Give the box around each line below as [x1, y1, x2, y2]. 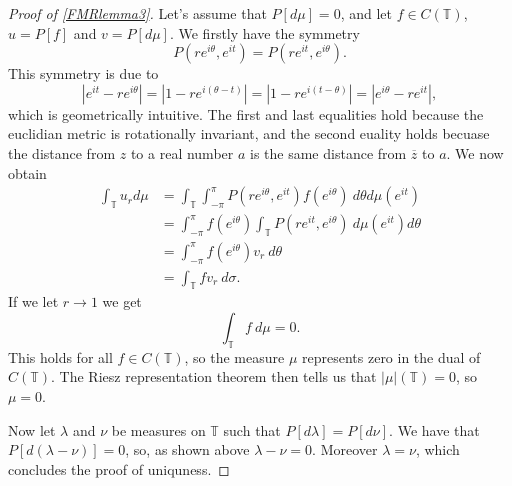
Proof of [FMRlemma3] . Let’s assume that [8, 3, 267, 23]
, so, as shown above [125, 439, 250, 460]
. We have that [389, 419, 480, 440]
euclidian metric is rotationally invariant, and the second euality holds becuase [8, 123, 490, 144]
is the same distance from [250, 142, 407, 163]
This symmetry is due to [8, 63, 159, 84]
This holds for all [8, 346, 113, 367]
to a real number [130, 142, 234, 163]
